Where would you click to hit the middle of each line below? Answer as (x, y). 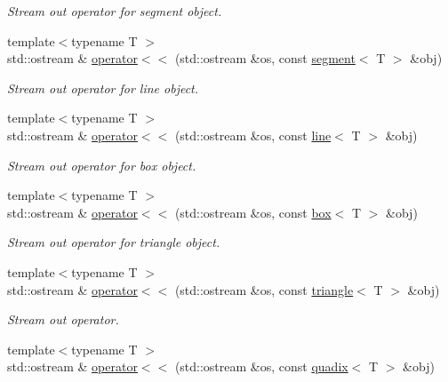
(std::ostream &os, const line (253, 135)
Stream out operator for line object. (103, 88)
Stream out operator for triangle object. (114, 242)
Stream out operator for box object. (102, 165)
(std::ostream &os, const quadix (261, 366)
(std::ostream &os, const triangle (264, 289)
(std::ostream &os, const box (253, 212)
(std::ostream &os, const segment (265, 58)
